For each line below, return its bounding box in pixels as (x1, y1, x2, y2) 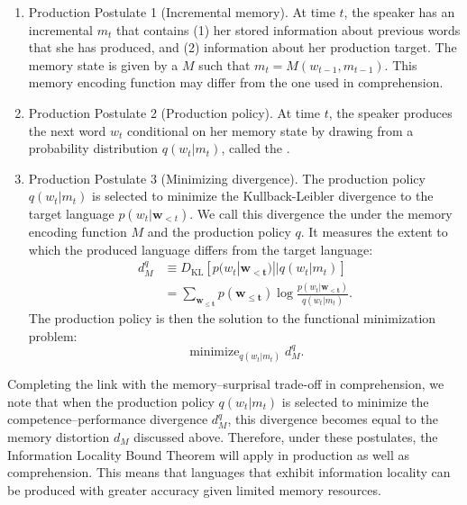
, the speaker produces (328, 103, 453, 122)
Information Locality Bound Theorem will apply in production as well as (7, 445, 409, 464)
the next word (28, 121, 106, 140)
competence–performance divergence (7, 410, 208, 428)
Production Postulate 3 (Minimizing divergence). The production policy (28, 168, 426, 187)
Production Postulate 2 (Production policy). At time (28, 103, 320, 122)
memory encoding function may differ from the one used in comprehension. (28, 73, 444, 92)
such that (198, 55, 251, 74)
